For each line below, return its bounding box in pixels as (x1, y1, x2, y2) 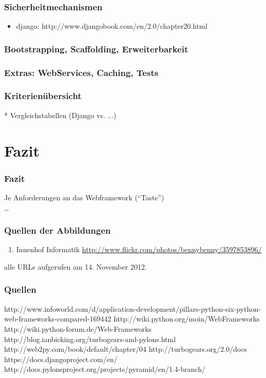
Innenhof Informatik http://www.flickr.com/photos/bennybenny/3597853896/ (16, 244, 262, 255)
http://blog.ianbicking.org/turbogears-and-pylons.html (4, 333, 176, 344)
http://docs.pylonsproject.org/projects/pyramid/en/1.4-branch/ (4, 364, 206, 374)
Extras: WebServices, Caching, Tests (4, 66, 159, 79)
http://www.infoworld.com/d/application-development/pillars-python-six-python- (4, 303, 261, 314)
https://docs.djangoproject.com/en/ (4, 353, 118, 364)
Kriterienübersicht (4, 89, 82, 102)
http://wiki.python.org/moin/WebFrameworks (113, 313, 260, 324)
